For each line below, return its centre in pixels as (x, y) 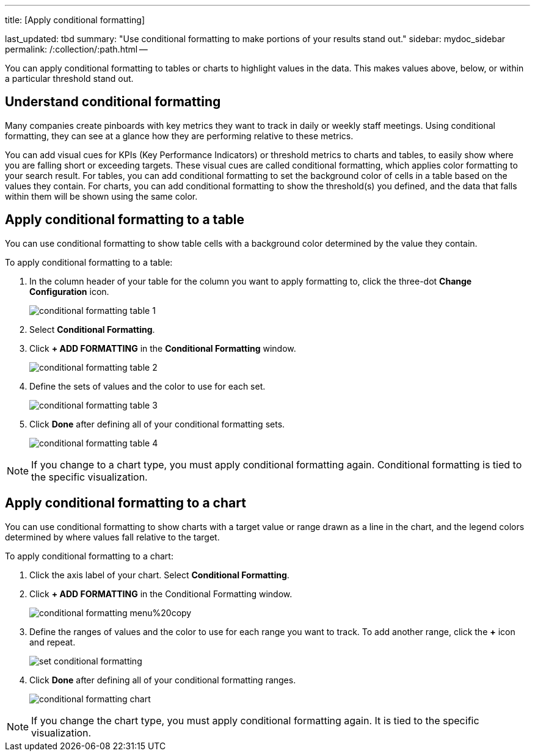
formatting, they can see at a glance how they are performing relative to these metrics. (179, 136)
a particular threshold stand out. (69, 78)
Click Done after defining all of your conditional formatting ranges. (163, 680)
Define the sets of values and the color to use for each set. (147, 386)
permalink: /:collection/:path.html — (76, 49)
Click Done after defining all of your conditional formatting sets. (157, 424)
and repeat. (53, 642)
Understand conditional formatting (113, 102)
